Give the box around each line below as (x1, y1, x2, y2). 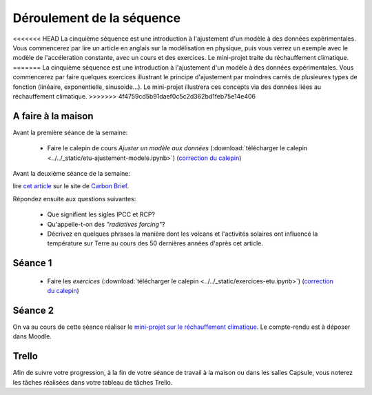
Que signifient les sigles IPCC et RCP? (47, 210, 155, 219)
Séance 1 (12, 257, 52, 269)
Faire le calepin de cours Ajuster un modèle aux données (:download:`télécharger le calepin (47, 144, 308, 152)
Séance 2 (12, 304, 54, 316)
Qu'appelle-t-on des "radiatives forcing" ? (47, 220, 165, 228)
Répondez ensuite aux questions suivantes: (12, 194, 136, 203)
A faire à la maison (12, 110, 94, 122)
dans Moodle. (12, 332, 52, 341)
